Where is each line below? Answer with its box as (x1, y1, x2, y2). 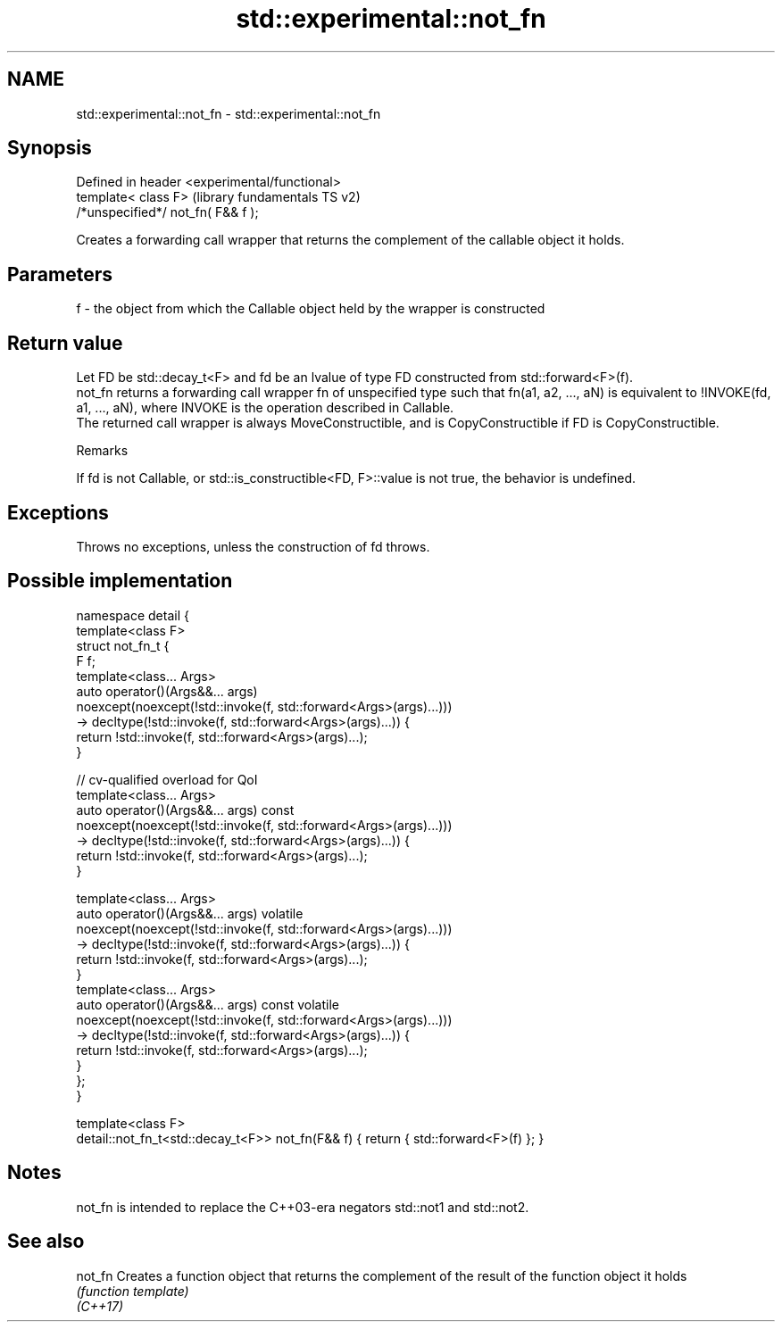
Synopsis (7, 137, 92, 160)
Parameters (7, 262, 112, 286)
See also (7, 1230, 85, 1253)
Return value (7, 331, 123, 354)
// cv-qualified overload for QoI (76, 771, 258, 787)
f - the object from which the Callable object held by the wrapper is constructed (76, 301, 545, 317)
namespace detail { (76, 607, 189, 623)
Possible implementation (7, 569, 233, 593)
